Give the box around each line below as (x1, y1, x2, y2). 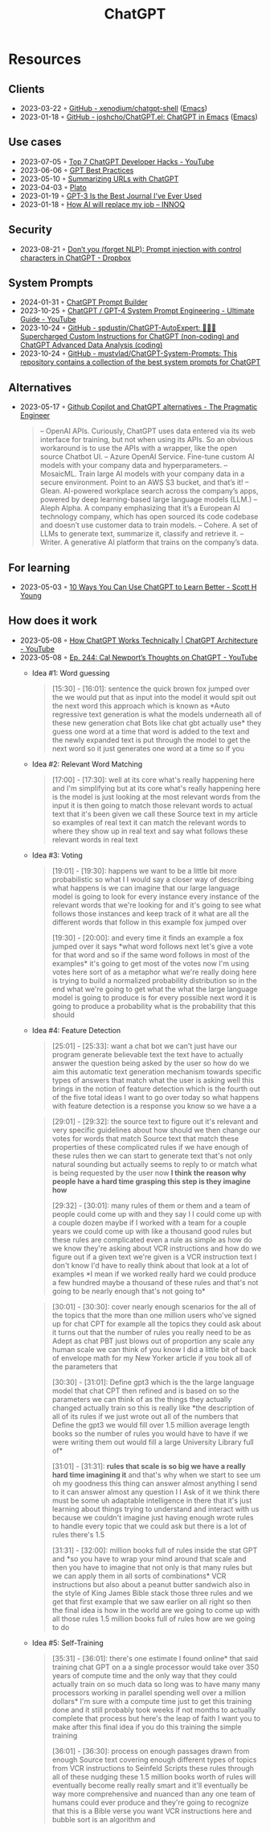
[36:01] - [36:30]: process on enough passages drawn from (51, 1746, 250, 1755)
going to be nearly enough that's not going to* (51, 1286, 207, 1296)
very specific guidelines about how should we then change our (51, 1125, 261, 1135)
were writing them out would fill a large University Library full (51, 1437, 255, 1446)
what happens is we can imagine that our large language (51, 883, 239, 892)
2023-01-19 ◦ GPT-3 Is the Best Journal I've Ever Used (19, 191, 202, 201)
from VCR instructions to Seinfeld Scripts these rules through (51, 1763, 255, 1772)
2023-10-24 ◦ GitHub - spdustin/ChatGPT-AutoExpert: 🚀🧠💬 (19, 323, 217, 333)
